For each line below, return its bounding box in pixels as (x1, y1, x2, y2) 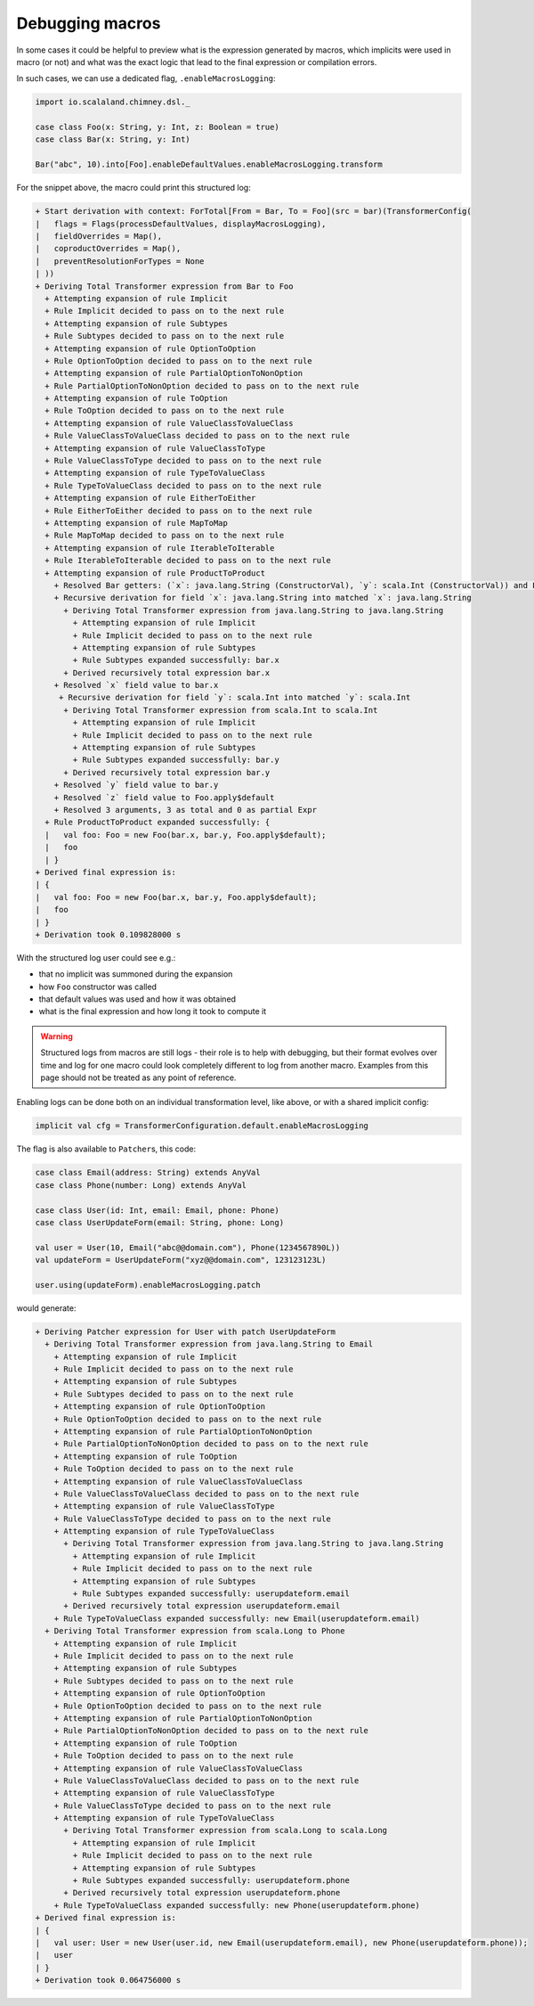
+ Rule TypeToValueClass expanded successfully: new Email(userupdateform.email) (53, 1613, 420, 1624)
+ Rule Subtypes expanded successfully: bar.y (72, 755, 279, 766)
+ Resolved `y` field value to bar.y (53, 780, 219, 790)
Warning (40, 1030, 73, 1042)
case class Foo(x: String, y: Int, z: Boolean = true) (35, 122, 279, 133)
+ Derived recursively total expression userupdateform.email (63, 1601, 341, 1611)
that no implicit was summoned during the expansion (38, 969, 233, 979)
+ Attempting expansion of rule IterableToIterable (44, 543, 275, 553)
